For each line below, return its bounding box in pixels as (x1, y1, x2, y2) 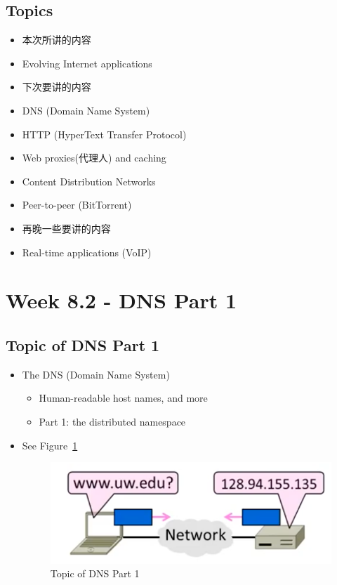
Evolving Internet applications (22, 55, 152, 70)
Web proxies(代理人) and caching (22, 150, 166, 165)
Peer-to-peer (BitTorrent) (22, 197, 132, 212)
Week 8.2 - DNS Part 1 (6, 286, 237, 315)
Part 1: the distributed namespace (39, 414, 186, 428)
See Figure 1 (22, 438, 78, 452)
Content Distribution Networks (22, 173, 156, 188)
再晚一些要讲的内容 (22, 221, 111, 235)
